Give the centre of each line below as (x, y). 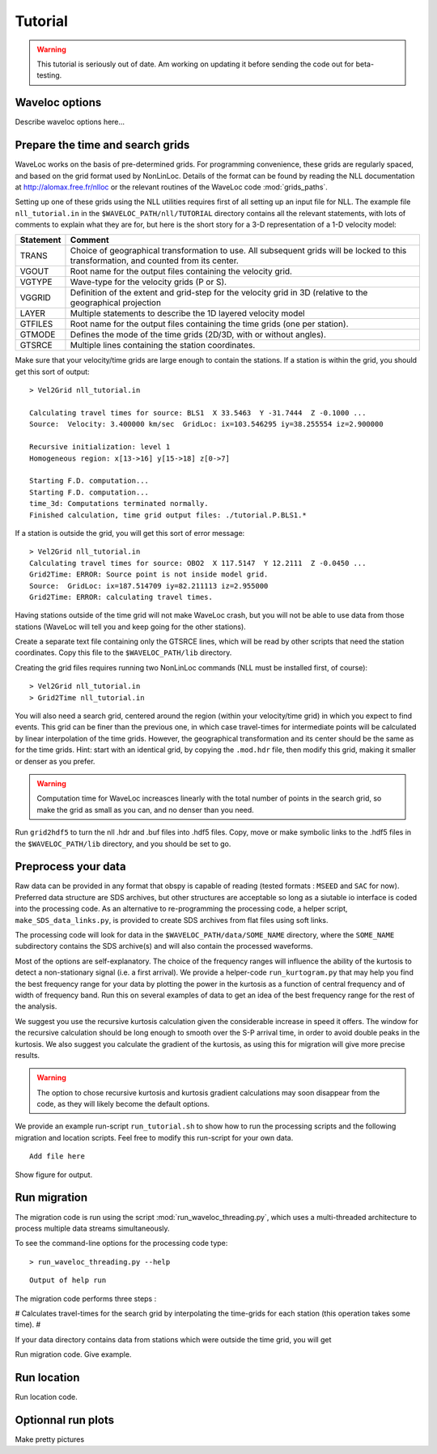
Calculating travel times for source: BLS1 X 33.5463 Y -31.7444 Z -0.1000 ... (198, 413)
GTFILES (36, 324)
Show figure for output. (54, 1175)
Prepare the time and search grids (102, 145)
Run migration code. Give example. (73, 1354)
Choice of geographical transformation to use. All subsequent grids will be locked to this (238, 251)
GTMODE (38, 334)
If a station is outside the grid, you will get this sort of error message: (130, 533)
